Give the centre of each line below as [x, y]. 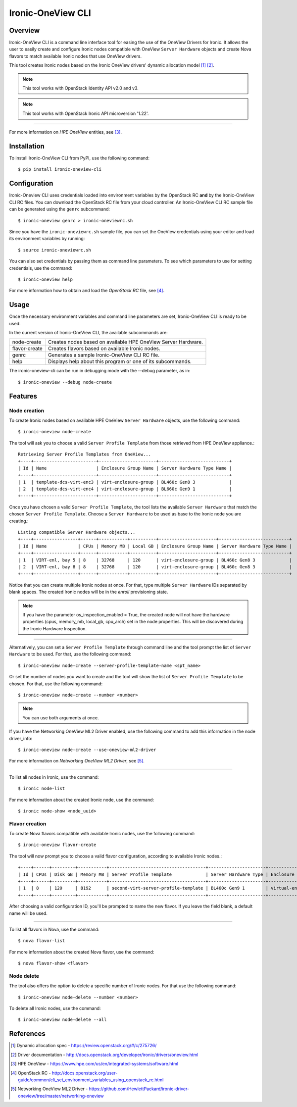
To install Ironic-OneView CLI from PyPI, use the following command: [79, 158]
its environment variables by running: [47, 239]
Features [23, 396]
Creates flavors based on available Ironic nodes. [104, 349]
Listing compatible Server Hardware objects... [77, 532]
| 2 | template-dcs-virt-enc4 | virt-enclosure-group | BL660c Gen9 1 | [125, 489]
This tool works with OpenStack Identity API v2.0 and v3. [80, 88]
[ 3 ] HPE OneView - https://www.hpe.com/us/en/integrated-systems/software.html [94, 1064]
